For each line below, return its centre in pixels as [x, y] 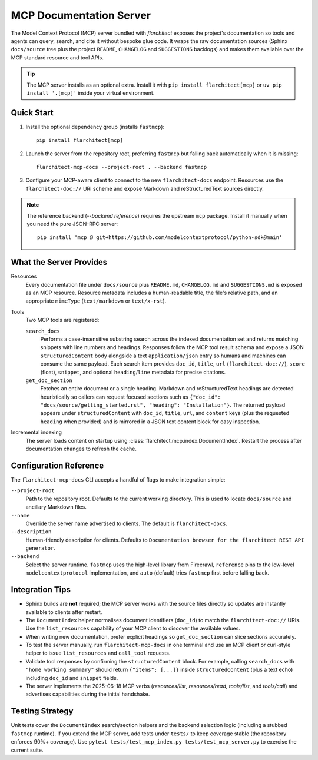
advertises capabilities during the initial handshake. [88, 694]
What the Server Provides [59, 262]
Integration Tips [41, 590]
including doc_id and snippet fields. [72, 678]
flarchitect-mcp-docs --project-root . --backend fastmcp [122, 167]
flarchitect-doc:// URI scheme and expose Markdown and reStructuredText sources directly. [145, 188]
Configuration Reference [57, 465]
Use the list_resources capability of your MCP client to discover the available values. [133, 628]
